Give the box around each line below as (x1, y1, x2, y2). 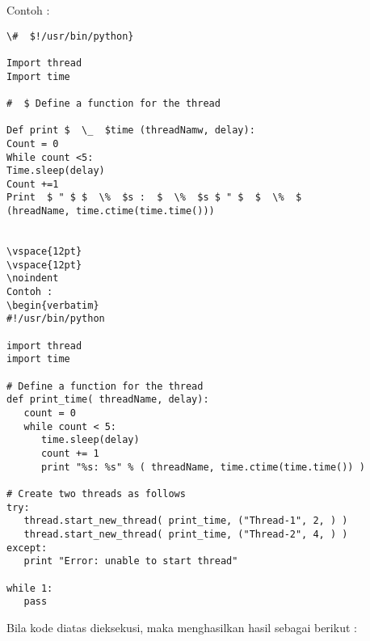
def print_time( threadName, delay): (6, 394, 209, 406)
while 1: (6, 582, 53, 594)
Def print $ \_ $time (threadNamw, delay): (6, 124, 255, 137)
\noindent (6, 272, 59, 285)
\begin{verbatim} (6, 299, 99, 311)
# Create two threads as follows (6, 487, 186, 500)
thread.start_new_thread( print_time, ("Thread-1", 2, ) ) (23, 515, 348, 527)
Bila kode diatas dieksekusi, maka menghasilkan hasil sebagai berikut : (6, 618, 357, 635)
